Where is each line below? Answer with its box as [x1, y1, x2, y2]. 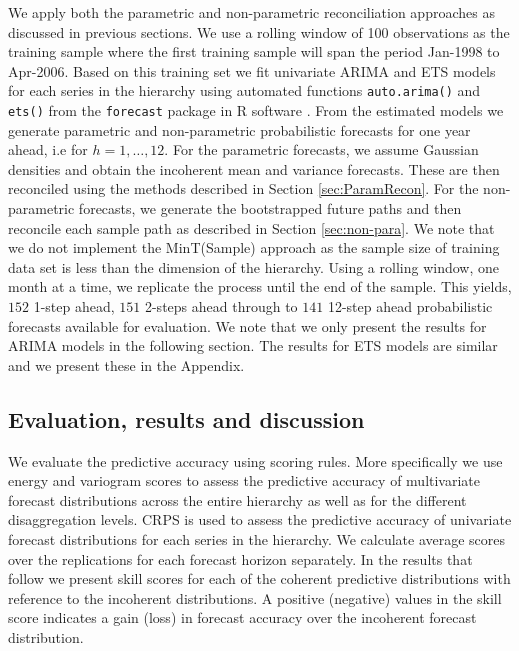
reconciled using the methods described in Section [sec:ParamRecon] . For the [8, 178, 479, 199]
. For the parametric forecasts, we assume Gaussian [164, 139, 479, 160]
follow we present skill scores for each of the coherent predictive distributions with [8, 568, 511, 589]
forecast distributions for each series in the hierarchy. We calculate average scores [8, 528, 506, 549]
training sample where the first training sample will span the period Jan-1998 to [8, 41, 500, 62]
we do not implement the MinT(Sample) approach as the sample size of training [8, 237, 500, 258]
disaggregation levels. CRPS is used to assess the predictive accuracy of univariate [8, 509, 512, 530]
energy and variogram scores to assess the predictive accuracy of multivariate [8, 470, 481, 491]
